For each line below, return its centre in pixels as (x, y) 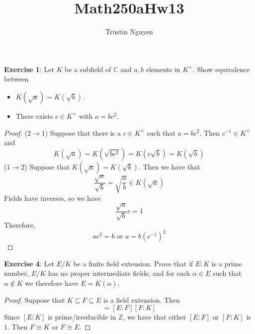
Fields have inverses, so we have (52, 198)
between (16, 79)
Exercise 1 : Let (29, 69)
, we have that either (155, 317)
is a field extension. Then (142, 299)
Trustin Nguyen (129, 32)
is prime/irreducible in (82, 317)
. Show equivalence (221, 69)
